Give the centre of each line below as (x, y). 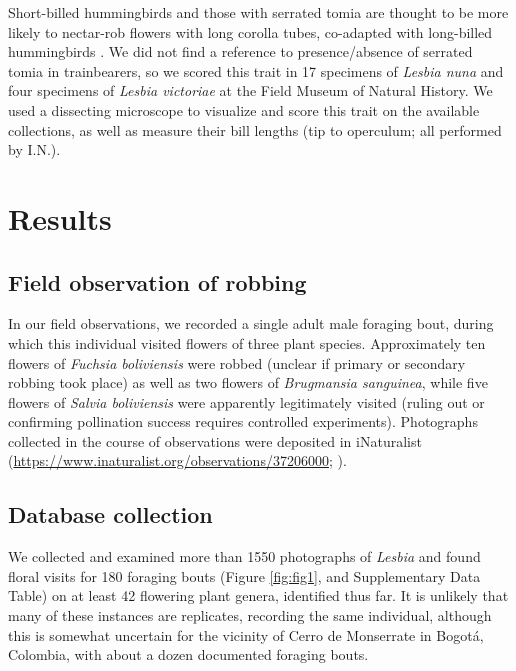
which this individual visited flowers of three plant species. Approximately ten (247, 342)
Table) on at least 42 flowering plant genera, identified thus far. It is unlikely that (258, 595)
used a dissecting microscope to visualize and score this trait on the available (244, 109)
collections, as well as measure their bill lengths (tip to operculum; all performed (255, 129)
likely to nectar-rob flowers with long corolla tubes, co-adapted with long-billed (250, 31)
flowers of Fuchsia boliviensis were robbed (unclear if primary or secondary (237, 362)
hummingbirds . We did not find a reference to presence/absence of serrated (240, 51)
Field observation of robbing (157, 281)
